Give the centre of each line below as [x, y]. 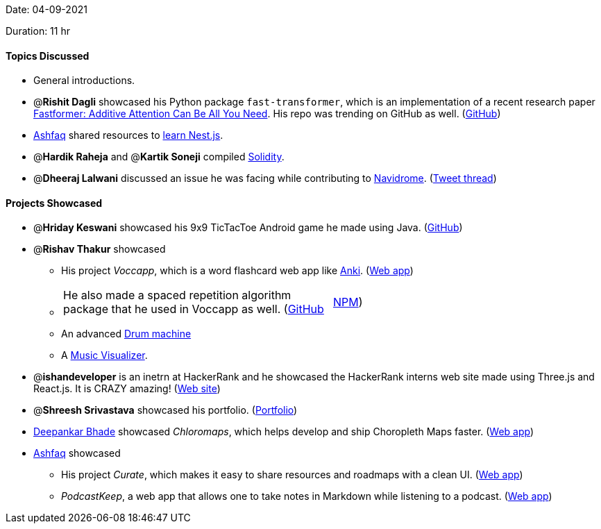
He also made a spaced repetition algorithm [177, 295]
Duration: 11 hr [38, 31]
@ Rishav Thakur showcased [100, 249]
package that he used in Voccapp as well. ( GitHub [194, 309]
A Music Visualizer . [104, 355]
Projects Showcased [54, 203]
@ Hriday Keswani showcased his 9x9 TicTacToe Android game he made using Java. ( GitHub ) [248, 228]
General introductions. [84, 81]
